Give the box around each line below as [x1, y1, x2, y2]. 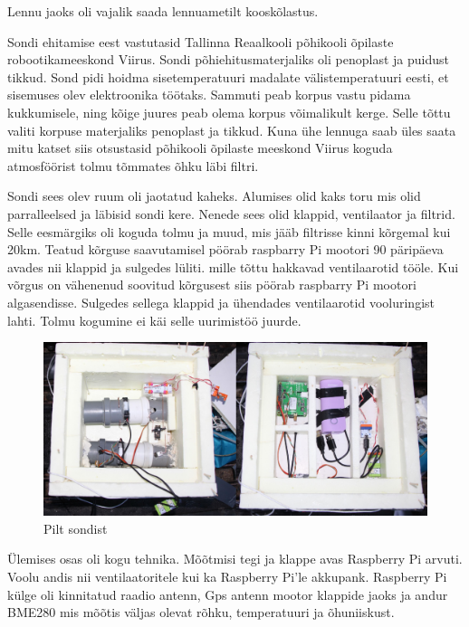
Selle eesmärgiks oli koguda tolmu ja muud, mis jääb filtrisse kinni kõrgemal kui [7, 222, 451, 241]
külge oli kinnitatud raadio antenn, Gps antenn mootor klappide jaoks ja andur [7, 584, 448, 603]
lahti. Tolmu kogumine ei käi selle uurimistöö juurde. [7, 310, 301, 329]
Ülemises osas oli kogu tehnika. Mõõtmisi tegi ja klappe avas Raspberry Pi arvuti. [7, 549, 463, 568]
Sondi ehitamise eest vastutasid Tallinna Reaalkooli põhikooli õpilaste [7, 32, 394, 51]
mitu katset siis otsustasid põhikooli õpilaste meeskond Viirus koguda [7, 138, 393, 157]
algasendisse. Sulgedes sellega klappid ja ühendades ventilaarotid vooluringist [7, 292, 435, 311]
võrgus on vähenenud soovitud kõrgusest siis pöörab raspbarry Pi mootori [7, 275, 416, 294]
